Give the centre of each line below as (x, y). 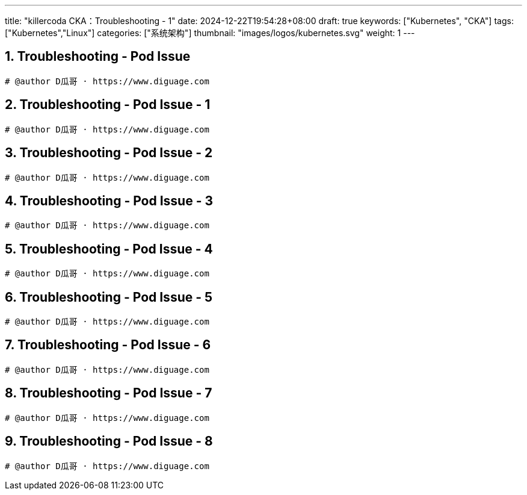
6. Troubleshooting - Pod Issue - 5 (109, 297)
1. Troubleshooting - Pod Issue (98, 57)
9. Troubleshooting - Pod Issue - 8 (109, 441)
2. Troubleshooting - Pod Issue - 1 (108, 105)
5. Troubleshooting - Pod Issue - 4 (109, 249)
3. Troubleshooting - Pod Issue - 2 (109, 153)
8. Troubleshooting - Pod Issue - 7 (109, 393)
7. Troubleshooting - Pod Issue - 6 (108, 345)
